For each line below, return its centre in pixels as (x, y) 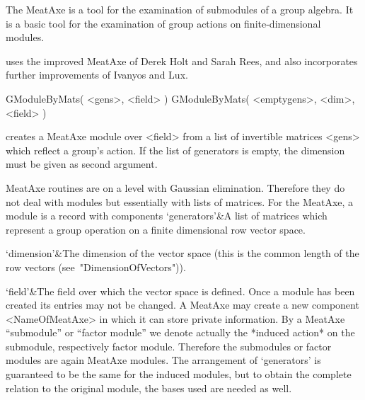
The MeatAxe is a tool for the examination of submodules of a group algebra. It (180, 9)
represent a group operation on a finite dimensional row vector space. (156, 229)
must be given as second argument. (82, 164)
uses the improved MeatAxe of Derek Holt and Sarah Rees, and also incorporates (182, 61)
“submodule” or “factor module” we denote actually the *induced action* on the (180, 332)
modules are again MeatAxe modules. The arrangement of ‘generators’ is (163, 360)
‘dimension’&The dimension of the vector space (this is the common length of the (182, 253)
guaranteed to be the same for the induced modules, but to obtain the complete (179, 374)
